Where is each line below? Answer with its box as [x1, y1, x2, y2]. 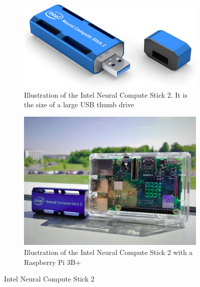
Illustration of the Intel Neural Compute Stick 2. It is [24, 89, 187, 100]
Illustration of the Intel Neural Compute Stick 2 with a [24, 246, 193, 257]
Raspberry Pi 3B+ [24, 256, 81, 267]
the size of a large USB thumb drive [24, 99, 134, 110]
